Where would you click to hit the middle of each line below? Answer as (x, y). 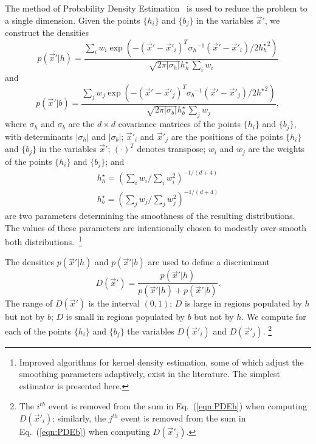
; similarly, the (79, 418)
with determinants (39, 136)
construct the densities (47, 33)
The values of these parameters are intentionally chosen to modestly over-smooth (156, 227)
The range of (29, 303)
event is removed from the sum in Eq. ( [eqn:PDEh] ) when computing (178, 406)
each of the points (38, 331)
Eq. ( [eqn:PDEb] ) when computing (84, 431)
